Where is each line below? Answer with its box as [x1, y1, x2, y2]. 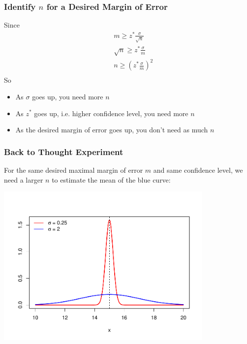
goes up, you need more [32, 91, 103, 101]
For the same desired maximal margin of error [4, 164, 143, 175]
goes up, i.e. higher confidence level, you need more [34, 108, 188, 118]
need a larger [4, 174, 43, 185]
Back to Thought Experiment [4, 145, 123, 157]
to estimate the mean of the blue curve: [52, 174, 171, 185]
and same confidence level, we [153, 164, 243, 175]
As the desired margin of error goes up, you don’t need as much [15, 125, 208, 135]
